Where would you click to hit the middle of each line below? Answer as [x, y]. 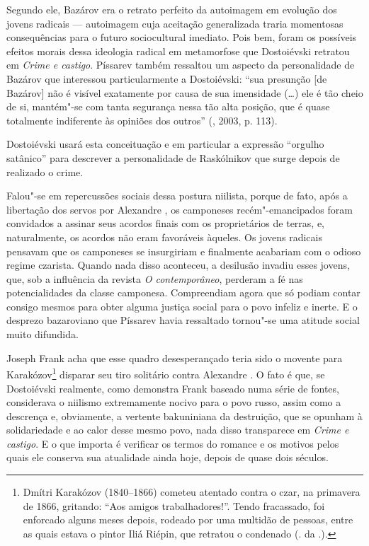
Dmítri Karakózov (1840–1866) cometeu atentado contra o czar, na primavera [192, 492]
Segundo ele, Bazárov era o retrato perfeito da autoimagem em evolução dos [172, 9]
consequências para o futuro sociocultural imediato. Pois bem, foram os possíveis [182, 37]
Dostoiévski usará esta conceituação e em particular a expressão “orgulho [165, 144]
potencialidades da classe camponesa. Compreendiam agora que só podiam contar [183, 292]
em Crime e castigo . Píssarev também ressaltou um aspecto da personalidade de [181, 65]
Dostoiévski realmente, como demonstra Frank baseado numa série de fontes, [173, 388]
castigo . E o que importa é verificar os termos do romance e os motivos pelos [173, 443]
